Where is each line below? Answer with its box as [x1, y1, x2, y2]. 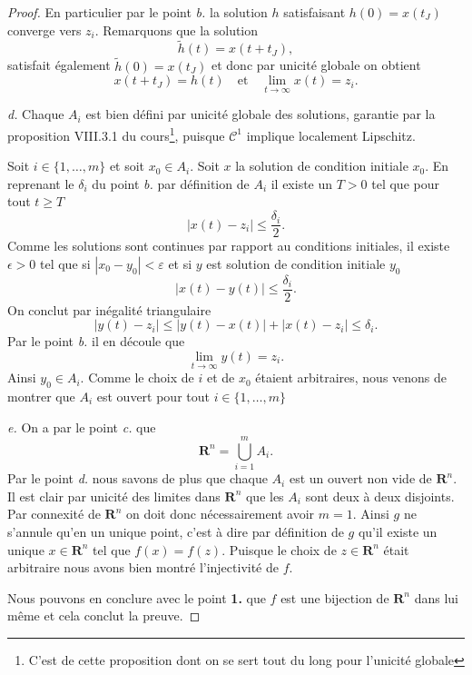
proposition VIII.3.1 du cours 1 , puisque [7, 124, 225, 144]
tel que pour [371, 174, 439, 193]
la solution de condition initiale [235, 156, 408, 175]
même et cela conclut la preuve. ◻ [7, 606, 201, 625]
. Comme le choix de [80, 368, 194, 387]
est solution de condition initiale [206, 253, 386, 273]
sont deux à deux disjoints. [305, 486, 455, 505]
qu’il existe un [358, 522, 438, 541]
